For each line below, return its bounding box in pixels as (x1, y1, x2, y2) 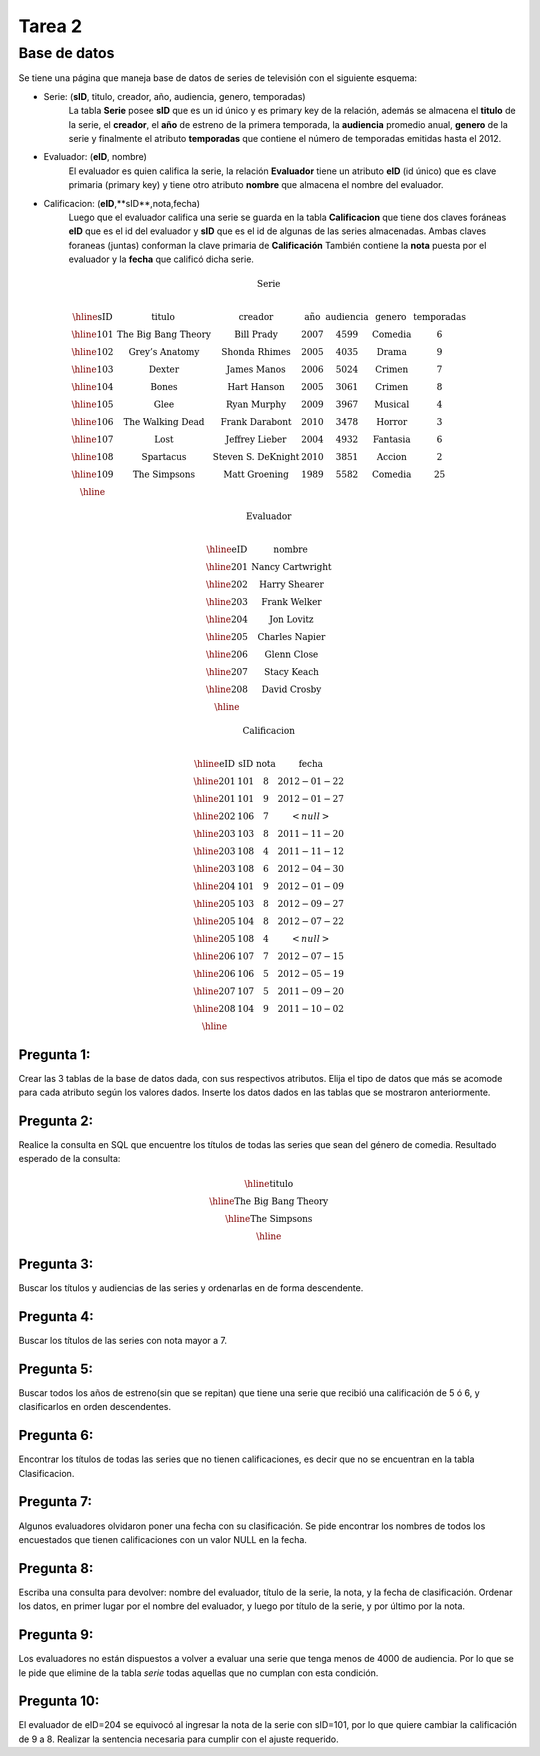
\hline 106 (71, 416, 114, 428)
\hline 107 (71, 434, 114, 445)
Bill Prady (233, 329, 279, 340)
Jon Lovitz (269, 613, 314, 625)
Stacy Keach (263, 666, 320, 677)
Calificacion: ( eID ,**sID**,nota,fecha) (43, 197, 200, 209)
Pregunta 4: (18, 1308, 94, 1325)
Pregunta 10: (18, 1693, 100, 1710)
